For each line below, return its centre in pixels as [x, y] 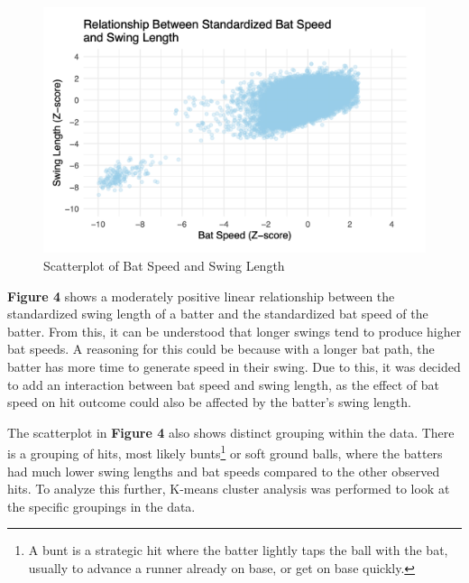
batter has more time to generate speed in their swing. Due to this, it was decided [234, 367]
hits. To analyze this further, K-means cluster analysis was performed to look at [229, 489]
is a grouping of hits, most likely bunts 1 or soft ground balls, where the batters [225, 452]
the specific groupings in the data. [101, 506]
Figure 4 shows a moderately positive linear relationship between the [201, 296]
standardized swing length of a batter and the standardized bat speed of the [218, 314]
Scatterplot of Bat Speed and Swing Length [164, 266]
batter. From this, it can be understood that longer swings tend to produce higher [234, 331]
